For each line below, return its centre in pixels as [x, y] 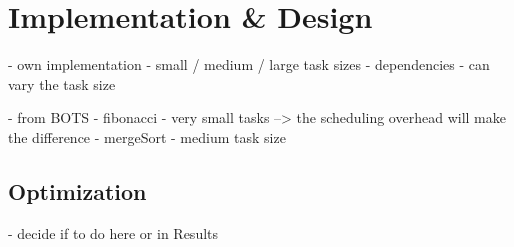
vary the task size [62, 83]
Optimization [77, 190]
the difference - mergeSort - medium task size [147, 136]
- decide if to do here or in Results [113, 232]
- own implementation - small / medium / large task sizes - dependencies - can [249, 64]
